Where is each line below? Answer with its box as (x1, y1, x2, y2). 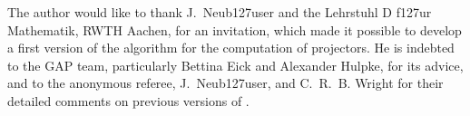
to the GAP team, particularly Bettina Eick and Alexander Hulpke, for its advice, (7, 55, 464, 74)
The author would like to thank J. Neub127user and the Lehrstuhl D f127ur (7, 3, 432, 21)
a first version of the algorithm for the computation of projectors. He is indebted (7, 38, 455, 57)
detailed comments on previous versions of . (7, 91, 250, 110)
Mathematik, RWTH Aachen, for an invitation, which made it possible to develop (7, 20, 462, 39)
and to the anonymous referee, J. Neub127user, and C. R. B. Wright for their (7, 73, 444, 92)
